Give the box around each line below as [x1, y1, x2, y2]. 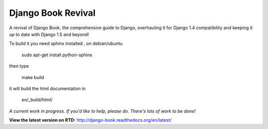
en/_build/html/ [21, 97, 53, 103]
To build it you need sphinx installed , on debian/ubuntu [9, 41, 123, 46]
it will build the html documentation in [9, 86, 86, 91]
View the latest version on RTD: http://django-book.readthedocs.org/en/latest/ [9, 117, 172, 123]
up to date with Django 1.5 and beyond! [9, 31, 89, 37]
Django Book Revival [9, 7, 96, 18]
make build [21, 74, 44, 80]
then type [9, 63, 29, 69]
